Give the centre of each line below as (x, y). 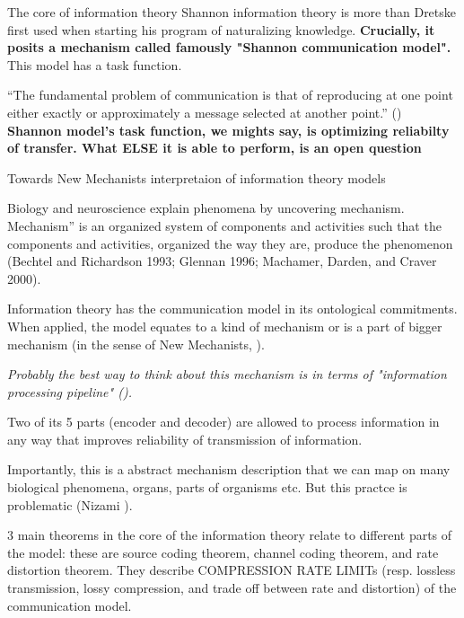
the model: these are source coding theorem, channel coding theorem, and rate (223, 552)
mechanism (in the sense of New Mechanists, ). (136, 344)
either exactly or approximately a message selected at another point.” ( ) (205, 112)
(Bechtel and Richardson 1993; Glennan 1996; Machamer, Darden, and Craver (222, 261)
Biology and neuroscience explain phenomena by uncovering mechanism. (206, 208)
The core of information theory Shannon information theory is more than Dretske (232, 12)
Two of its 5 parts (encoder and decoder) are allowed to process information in (223, 422)
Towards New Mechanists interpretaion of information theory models (197, 177)
